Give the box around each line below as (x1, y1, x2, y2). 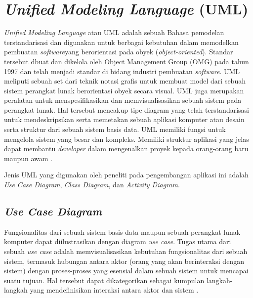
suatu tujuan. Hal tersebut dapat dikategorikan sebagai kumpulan (4, 275, 205, 285)
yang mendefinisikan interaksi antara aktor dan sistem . (30, 285, 199, 295)
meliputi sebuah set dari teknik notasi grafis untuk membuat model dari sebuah (4, 76, 246, 86)
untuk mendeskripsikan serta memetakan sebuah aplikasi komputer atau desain (4, 114, 245, 125)
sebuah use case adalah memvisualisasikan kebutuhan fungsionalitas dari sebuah (4, 246, 248, 256)
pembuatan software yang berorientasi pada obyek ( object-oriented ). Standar (4, 46, 233, 57)
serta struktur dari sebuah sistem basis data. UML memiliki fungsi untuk (4, 124, 226, 134)
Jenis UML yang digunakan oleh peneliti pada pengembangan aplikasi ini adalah (4, 170, 249, 180)
